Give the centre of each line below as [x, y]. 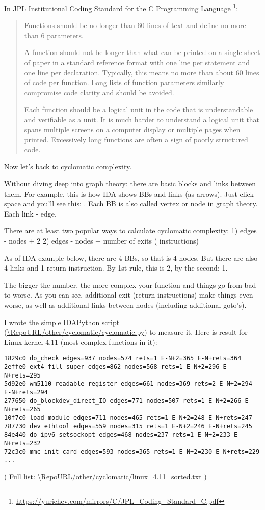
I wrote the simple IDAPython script [62, 322]
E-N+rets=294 [26, 392]
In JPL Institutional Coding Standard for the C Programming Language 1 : [121, 7]
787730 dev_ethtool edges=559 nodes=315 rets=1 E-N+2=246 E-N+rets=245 [128, 426]
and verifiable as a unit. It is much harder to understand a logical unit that [142, 119]
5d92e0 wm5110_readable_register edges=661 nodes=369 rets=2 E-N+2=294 [128, 384]
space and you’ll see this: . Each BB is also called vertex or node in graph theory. [131, 204]
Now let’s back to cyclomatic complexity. [68, 166]
